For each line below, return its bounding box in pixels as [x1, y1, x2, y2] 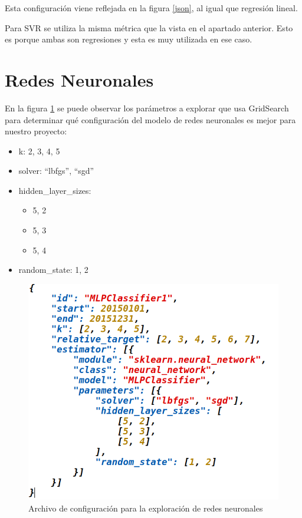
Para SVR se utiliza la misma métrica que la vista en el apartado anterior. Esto [5, 21, 293, 34]
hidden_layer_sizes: [18, 184, 91, 196]
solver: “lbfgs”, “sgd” [18, 164, 94, 177]
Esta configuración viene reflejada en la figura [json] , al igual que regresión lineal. [5, 2, 298, 14]
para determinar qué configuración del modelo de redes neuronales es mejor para [5, 113, 296, 126]
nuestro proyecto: [5, 125, 67, 137]
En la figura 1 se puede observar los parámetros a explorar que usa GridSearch [5, 101, 289, 114]
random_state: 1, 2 [18, 263, 88, 276]
